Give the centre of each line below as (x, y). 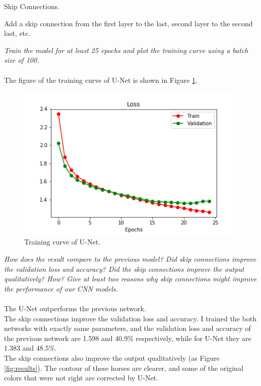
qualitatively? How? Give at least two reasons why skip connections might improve (130, 279)
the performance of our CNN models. (61, 288)
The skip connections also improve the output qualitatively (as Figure (112, 357)
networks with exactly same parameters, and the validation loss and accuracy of (127, 328)
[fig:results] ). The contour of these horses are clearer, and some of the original (124, 368)
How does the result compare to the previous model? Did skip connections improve (130, 259)
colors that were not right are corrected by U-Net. (81, 378)
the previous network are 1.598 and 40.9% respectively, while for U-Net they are (128, 338)
